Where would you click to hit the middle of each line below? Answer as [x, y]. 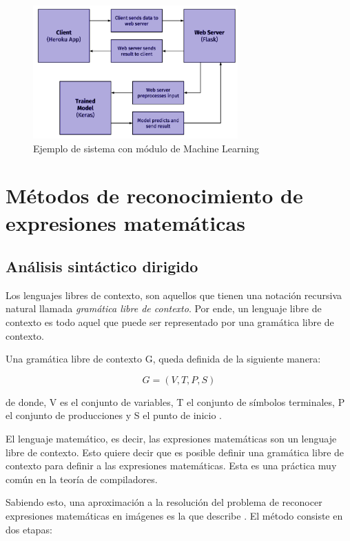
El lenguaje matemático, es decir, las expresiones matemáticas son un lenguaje [171, 439]
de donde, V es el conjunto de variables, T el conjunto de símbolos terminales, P [175, 401]
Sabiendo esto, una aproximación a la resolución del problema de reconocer [164, 502]
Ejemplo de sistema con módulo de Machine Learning [146, 148]
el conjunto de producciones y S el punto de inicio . [114, 415]
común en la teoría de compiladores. [82, 479]
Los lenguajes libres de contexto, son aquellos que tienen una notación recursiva [174, 295]
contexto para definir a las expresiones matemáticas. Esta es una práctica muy [171, 466]
